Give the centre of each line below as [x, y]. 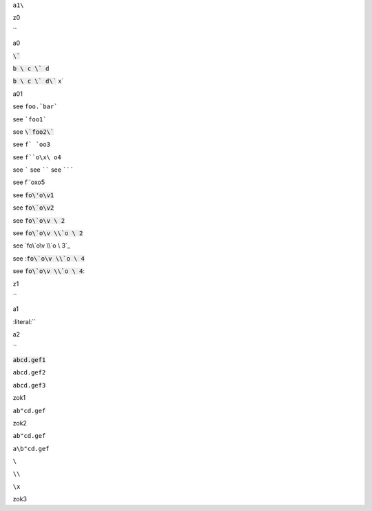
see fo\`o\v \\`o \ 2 [48, 233]
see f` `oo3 [32, 144]
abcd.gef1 [29, 360]
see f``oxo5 [29, 182]
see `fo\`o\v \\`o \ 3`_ [41, 246]
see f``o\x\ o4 [37, 157]
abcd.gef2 [29, 373]
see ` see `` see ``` [43, 170]
